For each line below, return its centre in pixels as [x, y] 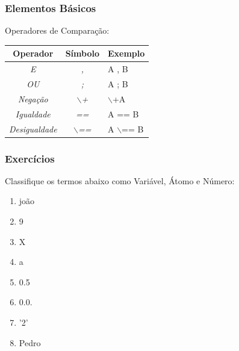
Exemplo [126, 53]
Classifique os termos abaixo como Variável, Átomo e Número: [120, 180]
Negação [33, 98]
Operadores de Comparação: [57, 30]
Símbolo [82, 53]
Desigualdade [33, 129]
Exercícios [30, 158]
